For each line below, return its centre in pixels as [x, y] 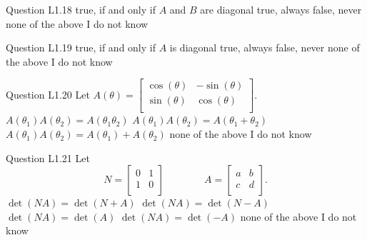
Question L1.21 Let [48, 157]
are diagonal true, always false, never [281, 9]
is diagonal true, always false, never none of [265, 47]
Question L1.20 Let [48, 94]
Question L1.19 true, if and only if [81, 47]
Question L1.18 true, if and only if [81, 9]
